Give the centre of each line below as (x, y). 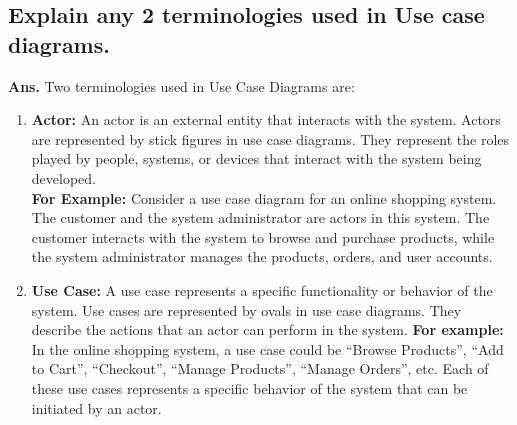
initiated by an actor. (96, 407)
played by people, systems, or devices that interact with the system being (256, 158)
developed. (63, 177)
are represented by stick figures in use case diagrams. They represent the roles (270, 138)
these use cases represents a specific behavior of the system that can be (249, 387)
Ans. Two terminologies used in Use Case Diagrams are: (181, 85)
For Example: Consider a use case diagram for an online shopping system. (264, 197)
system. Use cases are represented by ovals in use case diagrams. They (246, 309)
